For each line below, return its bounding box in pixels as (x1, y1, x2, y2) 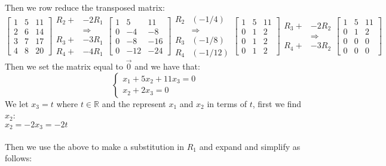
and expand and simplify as (199, 140, 301, 152)
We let (5, 97, 29, 109)
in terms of (207, 97, 247, 109)
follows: (5, 152, 32, 164)
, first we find (252, 97, 302, 109)
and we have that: (134, 59, 200, 72)
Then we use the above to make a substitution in (5, 140, 185, 152)
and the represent (102, 97, 166, 109)
